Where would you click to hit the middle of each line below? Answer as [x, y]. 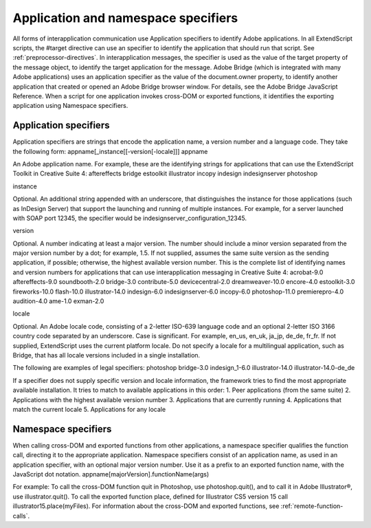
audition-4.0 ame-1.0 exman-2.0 [58, 301]
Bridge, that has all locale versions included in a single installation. [106, 355]
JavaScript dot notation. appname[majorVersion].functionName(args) [111, 474]
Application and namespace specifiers [125, 18]
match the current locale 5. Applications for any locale [89, 409]
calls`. [21, 516]
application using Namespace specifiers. [70, 106]
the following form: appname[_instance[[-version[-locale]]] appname [110, 151]
